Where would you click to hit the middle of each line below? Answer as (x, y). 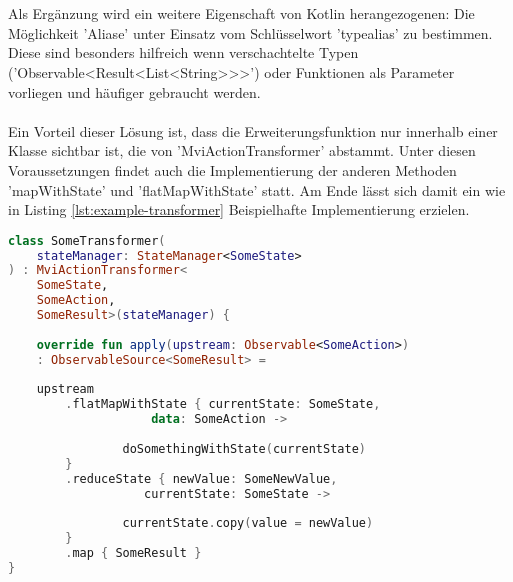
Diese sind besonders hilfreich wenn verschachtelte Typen (183, 52)
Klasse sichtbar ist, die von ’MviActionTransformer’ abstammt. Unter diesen (242, 150)
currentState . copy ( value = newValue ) (248, 523)
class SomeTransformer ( (87, 240)
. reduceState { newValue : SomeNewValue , (201, 478)
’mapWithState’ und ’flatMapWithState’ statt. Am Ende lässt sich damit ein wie (257, 189)
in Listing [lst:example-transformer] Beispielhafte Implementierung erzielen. (239, 209)
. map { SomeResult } (133, 553)
